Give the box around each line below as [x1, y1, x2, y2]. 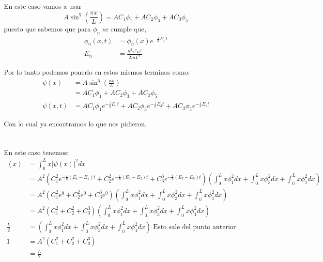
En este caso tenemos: [4, 147, 69, 157]
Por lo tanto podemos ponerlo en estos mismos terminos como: [4, 67, 190, 77]
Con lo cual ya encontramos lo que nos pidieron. [4, 119, 147, 129]
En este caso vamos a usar [4, 1, 82, 11]
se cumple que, [102, 23, 146, 33]
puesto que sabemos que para [4, 23, 91, 33]
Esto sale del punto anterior [153, 223, 236, 231]
